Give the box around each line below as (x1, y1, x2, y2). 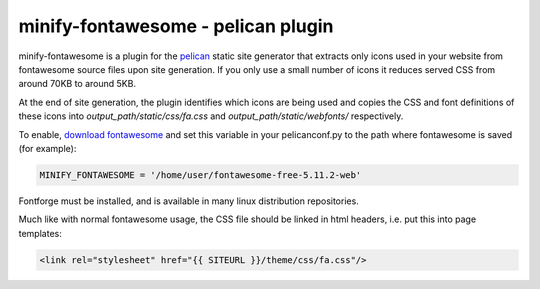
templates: (18, 227, 62, 239)
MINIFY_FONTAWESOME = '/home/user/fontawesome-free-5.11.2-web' (39, 169, 362, 180)
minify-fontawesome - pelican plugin (18, 15, 334, 37)
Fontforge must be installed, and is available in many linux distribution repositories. (18, 195, 359, 207)
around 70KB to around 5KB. (18, 78, 137, 90)
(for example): (18, 142, 77, 154)
